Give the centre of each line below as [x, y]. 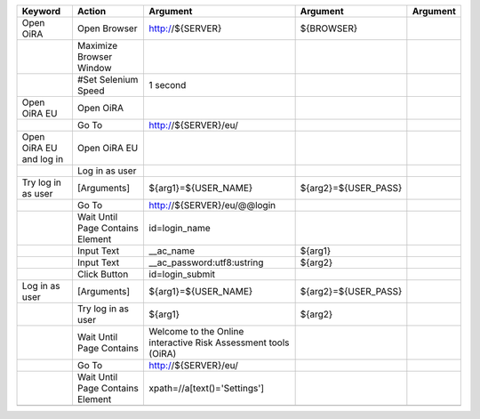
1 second [168, 85]
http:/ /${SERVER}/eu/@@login [212, 205]
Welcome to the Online [196, 331]
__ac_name [172, 251]
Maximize [97, 46]
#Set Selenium [108, 80]
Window [94, 68]
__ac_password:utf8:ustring [206, 262]
